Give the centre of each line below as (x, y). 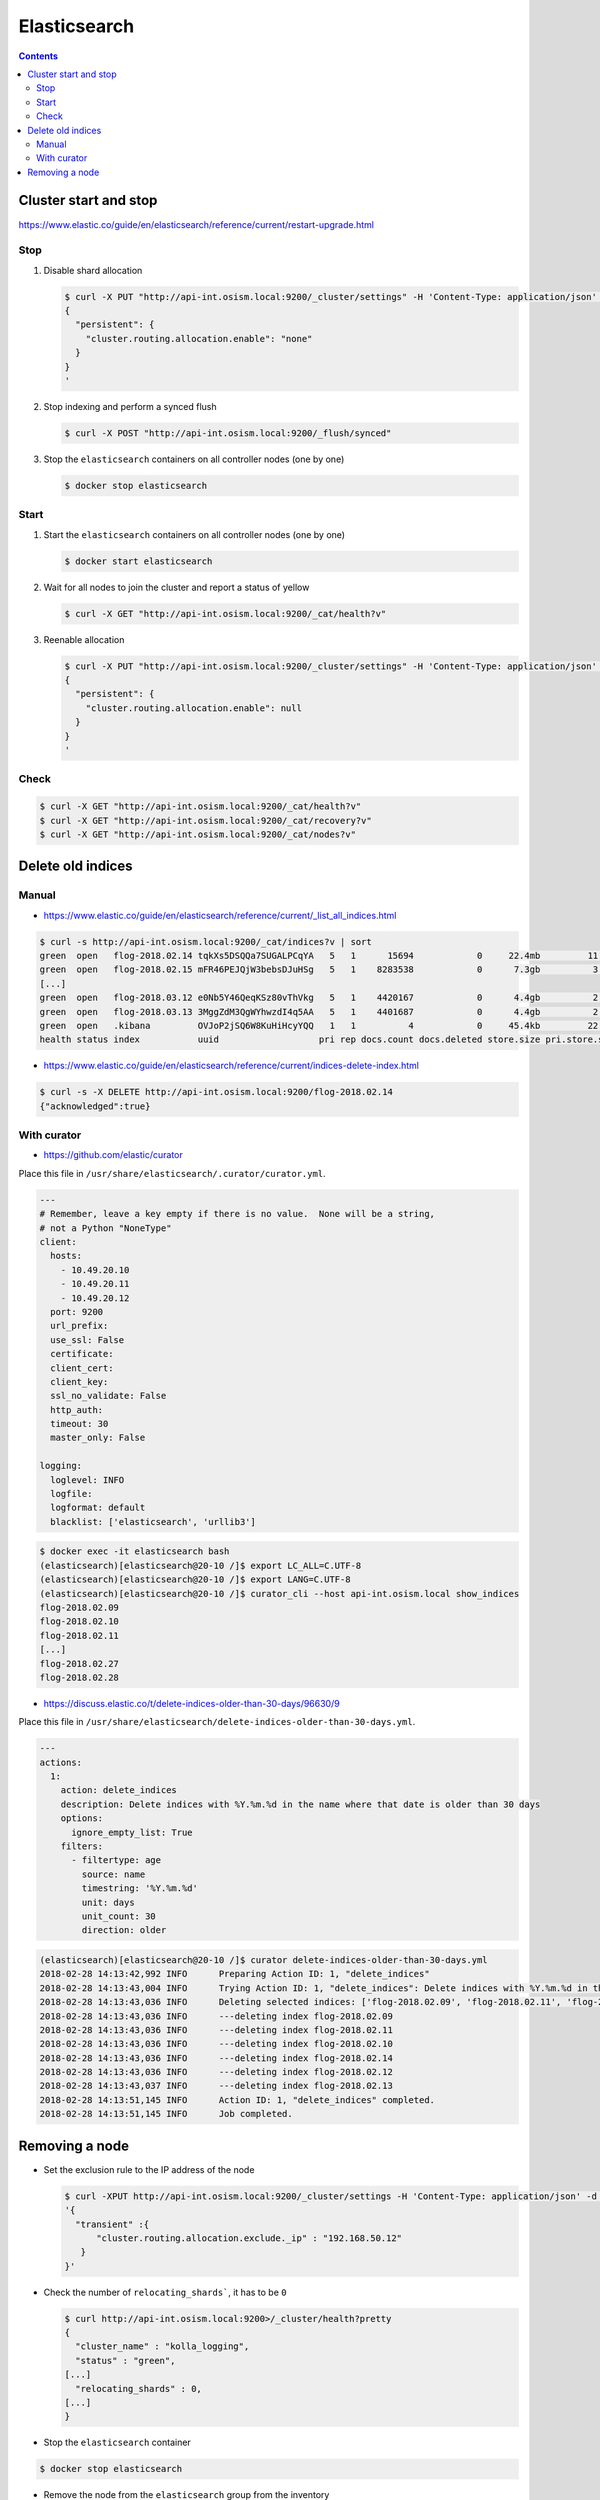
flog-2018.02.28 (79, 1677)
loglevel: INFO (87, 1479)
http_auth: (77, 1409)
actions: (61, 1762)
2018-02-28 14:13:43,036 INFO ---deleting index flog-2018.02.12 (216, 2072)
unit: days (108, 1902)
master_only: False (98, 1438)
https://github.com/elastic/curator (113, 1155)
